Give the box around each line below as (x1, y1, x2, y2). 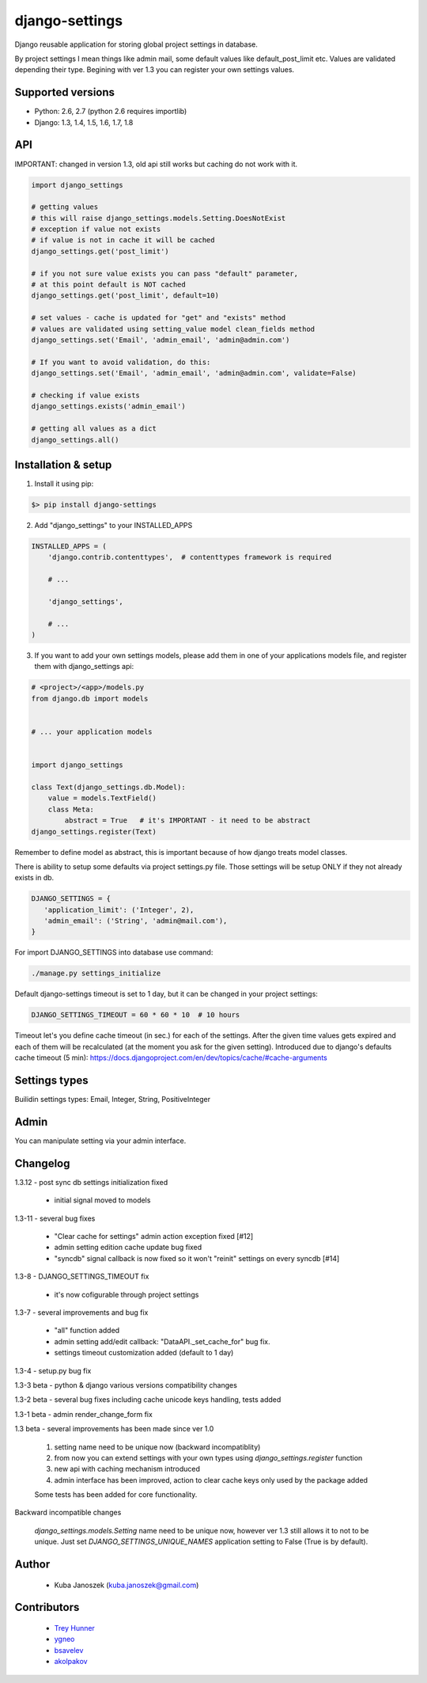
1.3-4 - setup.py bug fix (14, 1366, 92, 1375)
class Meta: (47, 804, 95, 814)
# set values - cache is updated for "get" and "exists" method (31, 313, 286, 322)
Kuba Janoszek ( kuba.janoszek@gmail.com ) (54, 1580, 199, 1590)
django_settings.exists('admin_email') (31, 402, 186, 411)
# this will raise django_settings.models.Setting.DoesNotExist (31, 214, 286, 222)
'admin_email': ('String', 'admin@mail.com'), (43, 917, 228, 925)
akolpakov (54, 1657, 88, 1666)
